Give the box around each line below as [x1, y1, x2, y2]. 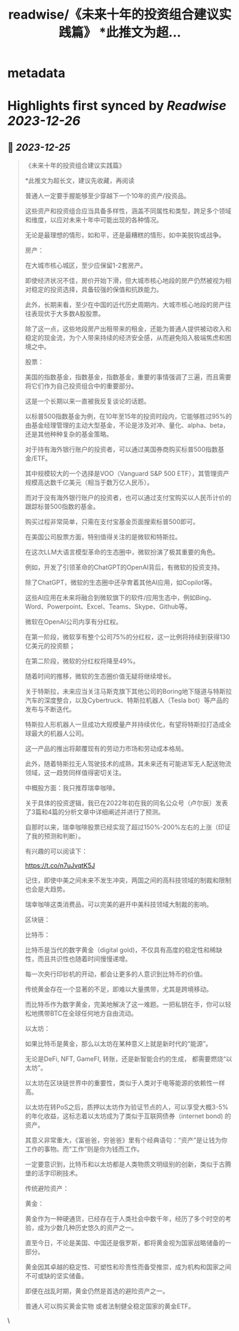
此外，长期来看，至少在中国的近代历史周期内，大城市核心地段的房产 [24, 301, 225, 309]
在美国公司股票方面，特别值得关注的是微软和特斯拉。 [24, 533, 182, 542]
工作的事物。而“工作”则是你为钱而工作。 [24, 1145, 144, 1154]
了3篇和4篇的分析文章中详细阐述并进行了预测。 [24, 808, 165, 817]
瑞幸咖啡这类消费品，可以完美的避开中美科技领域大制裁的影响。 [24, 900, 213, 909]
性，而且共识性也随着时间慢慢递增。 [24, 954, 132, 963]
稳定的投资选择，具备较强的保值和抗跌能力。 [31, 285, 163, 294]
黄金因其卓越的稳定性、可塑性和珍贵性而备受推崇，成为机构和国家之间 [24, 1262, 232, 1272]
